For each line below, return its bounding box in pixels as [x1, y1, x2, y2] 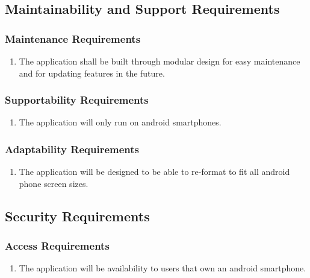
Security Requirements [5, 206, 150, 225]
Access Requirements [5, 238, 110, 253]
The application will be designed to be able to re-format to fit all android [19, 165, 290, 178]
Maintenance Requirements [5, 31, 141, 46]
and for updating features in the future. [19, 66, 165, 79]
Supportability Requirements [5, 92, 149, 107]
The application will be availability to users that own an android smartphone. [19, 262, 306, 274]
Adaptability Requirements [5, 141, 139, 156]
